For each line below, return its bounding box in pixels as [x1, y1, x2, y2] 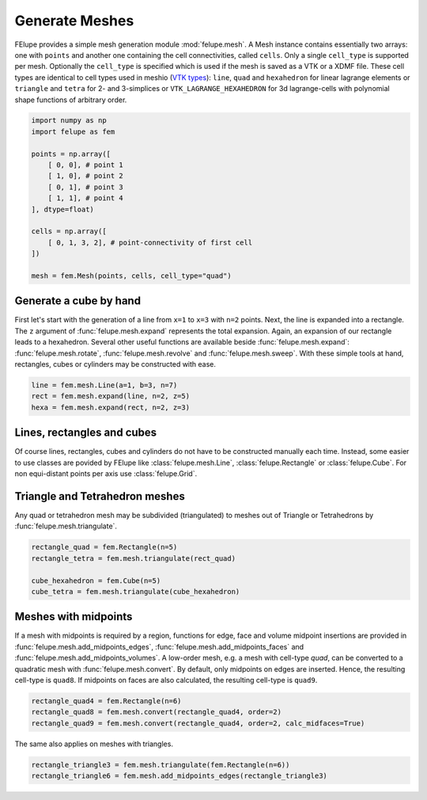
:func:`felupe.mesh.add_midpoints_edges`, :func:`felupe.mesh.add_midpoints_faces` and [14, 642, 304, 651]
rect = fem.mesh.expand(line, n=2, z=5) [31, 392, 190, 401]
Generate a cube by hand [14, 294, 142, 308]
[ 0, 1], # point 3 [47, 182, 124, 192]
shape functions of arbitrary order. [14, 95, 127, 105]
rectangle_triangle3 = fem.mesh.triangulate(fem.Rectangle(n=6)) [31, 760, 290, 769]
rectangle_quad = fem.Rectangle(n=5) [31, 543, 178, 552]
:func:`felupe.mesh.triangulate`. [14, 521, 118, 531]
